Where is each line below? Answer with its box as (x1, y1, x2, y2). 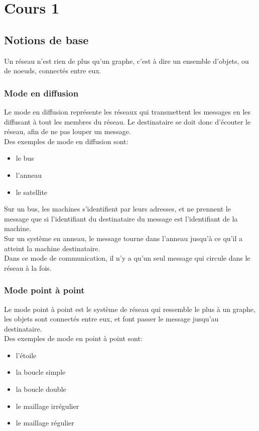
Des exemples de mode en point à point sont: (4, 333, 143, 344)
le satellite (16, 186, 48, 197)
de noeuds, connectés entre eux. (4, 65, 101, 76)
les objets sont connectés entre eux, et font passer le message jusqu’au (4, 313, 219, 324)
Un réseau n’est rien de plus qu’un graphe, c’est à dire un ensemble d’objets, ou (4, 55, 249, 66)
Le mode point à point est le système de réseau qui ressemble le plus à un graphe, (4, 303, 255, 314)
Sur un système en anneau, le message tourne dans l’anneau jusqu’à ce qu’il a (4, 233, 242, 243)
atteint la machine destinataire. (4, 243, 100, 253)
